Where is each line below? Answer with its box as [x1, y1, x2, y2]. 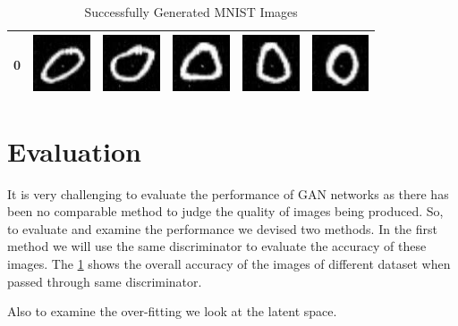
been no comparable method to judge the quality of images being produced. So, [7, 202, 444, 221]
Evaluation [7, 132, 141, 169]
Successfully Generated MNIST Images [84, 3, 298, 21]
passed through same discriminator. [7, 272, 202, 290]
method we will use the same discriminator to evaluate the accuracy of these [7, 237, 427, 255]
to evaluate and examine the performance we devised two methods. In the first [7, 219, 437, 238]
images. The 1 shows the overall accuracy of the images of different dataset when [7, 255, 451, 273]
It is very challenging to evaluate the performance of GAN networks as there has [7, 184, 449, 203]
